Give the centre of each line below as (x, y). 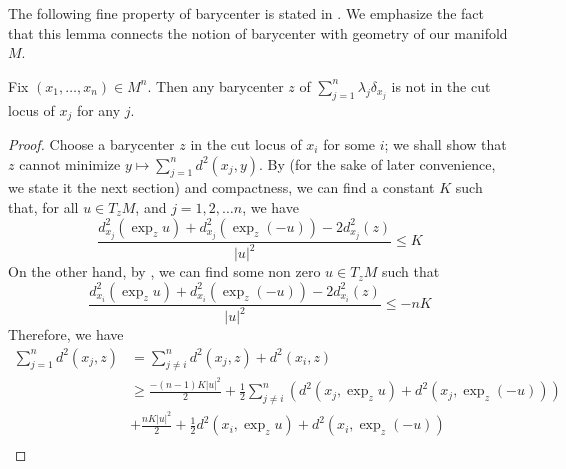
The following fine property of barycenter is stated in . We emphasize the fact (246, 13)
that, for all (43, 207)
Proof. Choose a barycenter (91, 144)
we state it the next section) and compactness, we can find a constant (221, 187)
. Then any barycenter (215, 85)
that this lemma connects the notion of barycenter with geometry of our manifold (258, 32)
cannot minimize (70, 163)
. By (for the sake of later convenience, (377, 163)
